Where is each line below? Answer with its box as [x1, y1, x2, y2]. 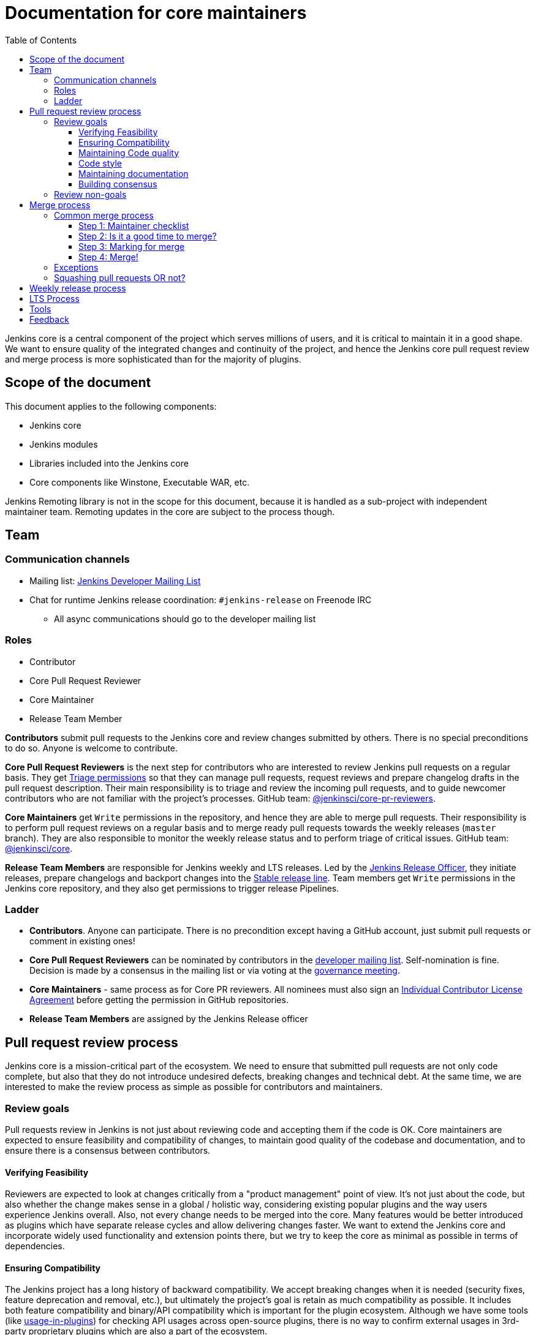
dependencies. [5, 1241, 65, 1252]
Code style [78, 157, 123, 168]
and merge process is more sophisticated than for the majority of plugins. [5, 353, 301, 364]
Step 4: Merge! [78, 251, 138, 262]
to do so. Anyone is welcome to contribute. [5, 742, 178, 753]
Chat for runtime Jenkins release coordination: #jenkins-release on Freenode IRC [29, 594, 372, 605]
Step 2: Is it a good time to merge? [78, 230, 217, 241]
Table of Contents [5, 34, 77, 45]
